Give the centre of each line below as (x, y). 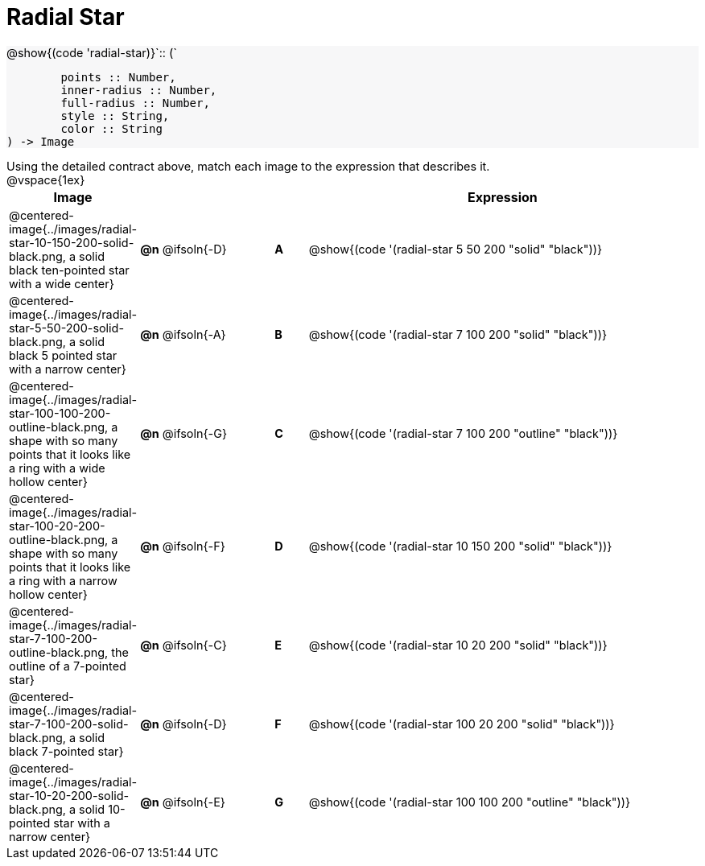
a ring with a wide (57, 468)
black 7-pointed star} (66, 751)
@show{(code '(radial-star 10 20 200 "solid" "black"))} (458, 645)
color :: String (111, 128)
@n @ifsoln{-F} (183, 546)
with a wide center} (62, 283)
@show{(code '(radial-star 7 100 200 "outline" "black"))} (463, 434)
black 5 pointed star (63, 355)
